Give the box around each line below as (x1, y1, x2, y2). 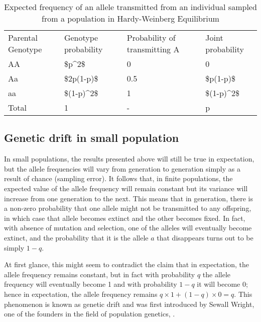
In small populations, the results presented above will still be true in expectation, (4, 153, 254, 164)
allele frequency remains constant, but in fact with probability (4, 269, 195, 279)
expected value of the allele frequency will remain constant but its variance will (4, 183, 248, 193)
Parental (8, 32, 38, 43)
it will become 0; (197, 279, 248, 289)
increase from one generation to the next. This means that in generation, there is (4, 193, 253, 203)
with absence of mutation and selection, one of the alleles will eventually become (4, 222, 252, 233)
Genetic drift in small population (4, 130, 179, 145)
